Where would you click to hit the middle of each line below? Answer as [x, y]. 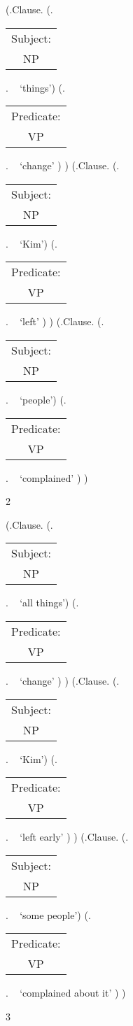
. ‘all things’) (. [42, 603]
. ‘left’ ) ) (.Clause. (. [55, 321]
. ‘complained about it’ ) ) [66, 993]
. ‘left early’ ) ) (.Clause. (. [67, 837]
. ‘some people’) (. [48, 914]
